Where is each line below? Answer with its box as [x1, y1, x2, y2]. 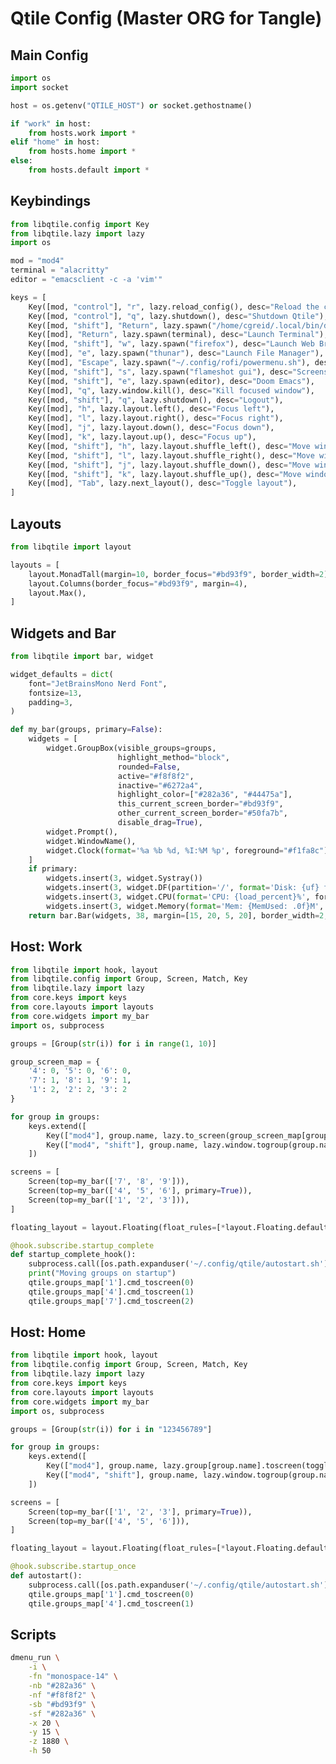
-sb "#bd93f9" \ [28, 1699, 97, 1709]
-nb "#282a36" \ [28, 1681, 97, 1691]
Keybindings [10, 193, 92, 210]
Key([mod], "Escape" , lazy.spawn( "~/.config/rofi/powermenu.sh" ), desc [28, 358, 333, 368]
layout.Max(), [28, 588, 87, 598]
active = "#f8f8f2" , [117, 771, 195, 781]
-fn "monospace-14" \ [28, 1672, 118, 1682]
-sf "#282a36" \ [28, 1708, 97, 1719]
